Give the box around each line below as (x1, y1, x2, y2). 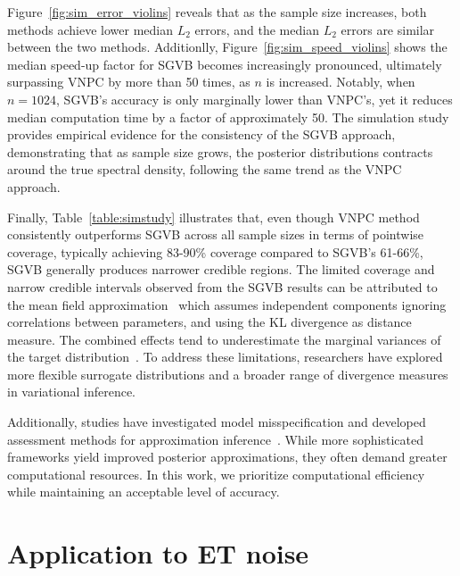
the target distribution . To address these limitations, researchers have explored (7, 347, 443, 366)
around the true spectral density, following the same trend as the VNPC (7, 160, 402, 179)
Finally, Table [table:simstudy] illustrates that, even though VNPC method (7, 207, 420, 226)
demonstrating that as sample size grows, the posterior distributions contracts (7, 142, 433, 161)
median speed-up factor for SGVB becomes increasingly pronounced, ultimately (7, 54, 442, 73)
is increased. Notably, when (266, 72, 415, 91)
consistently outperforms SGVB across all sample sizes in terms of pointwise (7, 225, 424, 244)
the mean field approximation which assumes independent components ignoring (7, 295, 447, 313)
